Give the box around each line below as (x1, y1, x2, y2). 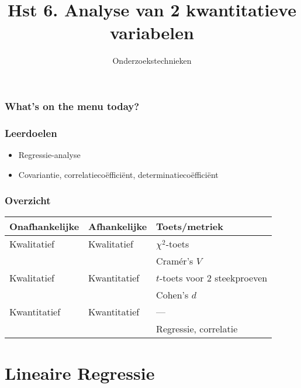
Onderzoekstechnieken (112, 54, 192, 67)
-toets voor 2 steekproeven (159, 271, 268, 285)
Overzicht (5, 193, 51, 208)
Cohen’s (156, 288, 189, 302)
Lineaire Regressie (5, 360, 155, 384)
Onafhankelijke (9, 219, 79, 234)
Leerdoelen (5, 125, 57, 140)
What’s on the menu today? (5, 98, 140, 113)
